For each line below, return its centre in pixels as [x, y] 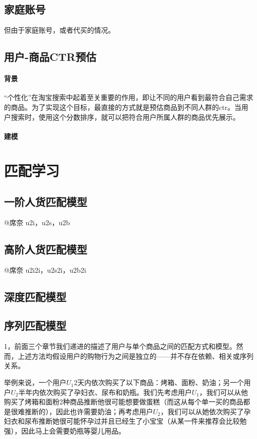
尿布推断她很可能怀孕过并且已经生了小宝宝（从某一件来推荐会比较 [132, 421]
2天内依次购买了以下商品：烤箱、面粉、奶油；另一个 [159, 382]
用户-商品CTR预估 [50, 57]
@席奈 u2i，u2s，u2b [37, 222]
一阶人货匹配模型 [46, 202]
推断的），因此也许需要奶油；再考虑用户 [89, 411]
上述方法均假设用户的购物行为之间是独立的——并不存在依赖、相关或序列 [135, 356]
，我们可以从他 [224, 392]
